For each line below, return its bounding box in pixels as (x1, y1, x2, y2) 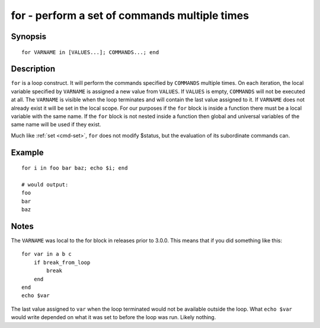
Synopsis (11, 31, 47, 42)
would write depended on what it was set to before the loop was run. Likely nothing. (11, 314, 216, 321)
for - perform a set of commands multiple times (11, 9, 249, 22)
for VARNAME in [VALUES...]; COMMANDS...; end (21, 49, 159, 56)
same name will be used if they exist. (11, 121, 101, 128)
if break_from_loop (33, 259, 91, 266)
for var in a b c (21, 251, 72, 257)
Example (11, 147, 44, 157)
